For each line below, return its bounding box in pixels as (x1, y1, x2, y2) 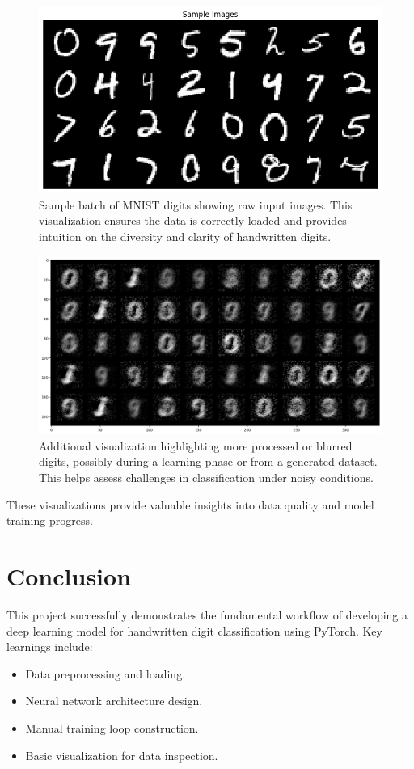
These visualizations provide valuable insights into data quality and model (6, 496, 374, 513)
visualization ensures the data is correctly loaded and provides (39, 212, 347, 229)
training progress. (6, 512, 93, 529)
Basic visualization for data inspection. (25, 746, 218, 763)
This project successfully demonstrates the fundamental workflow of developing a (6, 606, 408, 623)
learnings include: (6, 638, 93, 655)
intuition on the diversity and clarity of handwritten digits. (39, 228, 332, 244)
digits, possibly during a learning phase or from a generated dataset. (39, 453, 378, 470)
